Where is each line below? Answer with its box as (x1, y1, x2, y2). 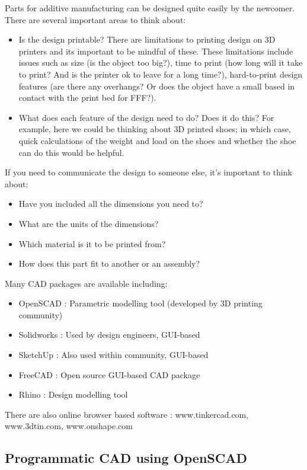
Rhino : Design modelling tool (18, 388, 128, 401)
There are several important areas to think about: (5, 13, 186, 25)
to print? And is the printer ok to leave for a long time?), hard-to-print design (18, 68, 303, 80)
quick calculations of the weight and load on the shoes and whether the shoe (18, 134, 296, 146)
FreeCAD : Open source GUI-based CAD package (18, 368, 200, 381)
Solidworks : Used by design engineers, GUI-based (18, 328, 200, 341)
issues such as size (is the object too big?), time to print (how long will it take (18, 56, 303, 69)
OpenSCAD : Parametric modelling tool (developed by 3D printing (18, 297, 263, 309)
